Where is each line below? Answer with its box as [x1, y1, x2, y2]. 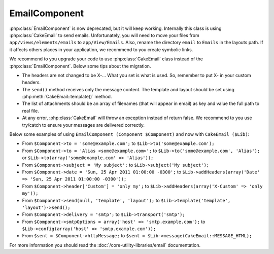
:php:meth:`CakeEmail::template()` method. [22, 94, 112, 100]
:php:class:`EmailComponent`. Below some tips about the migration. [9, 63, 151, 69]
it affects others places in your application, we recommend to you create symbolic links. [9, 46, 193, 53]
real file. [22, 107, 39, 114]
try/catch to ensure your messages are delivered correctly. [22, 122, 145, 128]
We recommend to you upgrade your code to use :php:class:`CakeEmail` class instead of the [9, 56, 203, 62]
